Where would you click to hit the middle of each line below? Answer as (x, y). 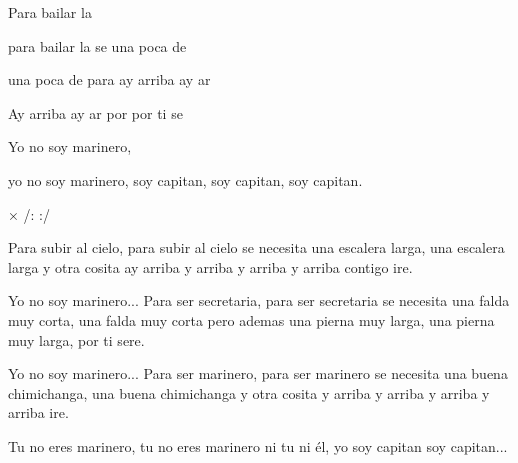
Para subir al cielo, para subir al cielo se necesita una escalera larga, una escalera (256, 247)
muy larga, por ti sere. (76, 339)
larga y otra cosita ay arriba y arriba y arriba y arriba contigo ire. (210, 266)
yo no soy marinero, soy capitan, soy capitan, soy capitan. (185, 179)
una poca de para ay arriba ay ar (109, 79)
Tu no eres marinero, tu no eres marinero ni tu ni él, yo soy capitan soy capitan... (258, 445)
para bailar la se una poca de (97, 45)
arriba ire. (38, 412)
